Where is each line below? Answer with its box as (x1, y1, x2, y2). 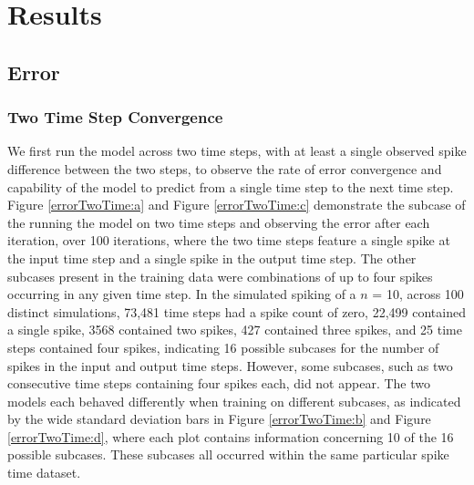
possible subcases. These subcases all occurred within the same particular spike (7, 445, 449, 464)
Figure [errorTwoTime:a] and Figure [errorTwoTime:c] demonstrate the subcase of (7, 195, 466, 214)
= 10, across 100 (372, 284, 464, 304)
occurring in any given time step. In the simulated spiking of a (7, 284, 356, 304)
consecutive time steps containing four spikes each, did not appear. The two (7, 374, 430, 393)
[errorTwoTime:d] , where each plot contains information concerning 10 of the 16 (7, 427, 454, 446)
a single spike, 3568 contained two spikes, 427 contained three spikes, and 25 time (7, 320, 462, 339)
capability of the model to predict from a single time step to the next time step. (7, 177, 454, 196)
